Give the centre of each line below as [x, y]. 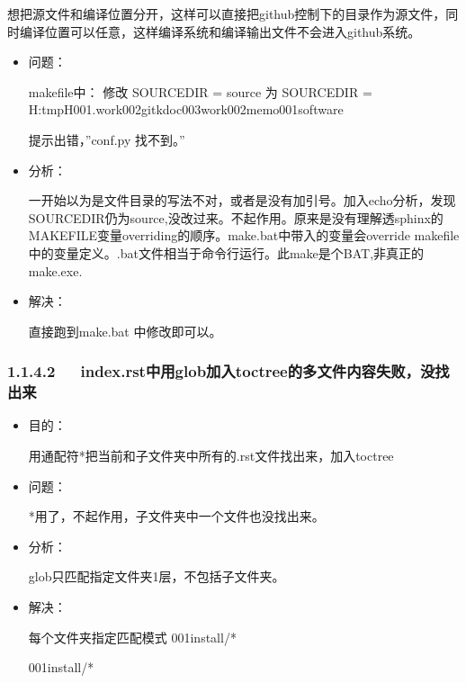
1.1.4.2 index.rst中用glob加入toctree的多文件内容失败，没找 [229, 371]
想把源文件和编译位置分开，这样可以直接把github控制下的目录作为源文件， [227, 13]
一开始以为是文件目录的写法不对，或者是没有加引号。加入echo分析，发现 [242, 200]
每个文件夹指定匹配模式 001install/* [132, 637]
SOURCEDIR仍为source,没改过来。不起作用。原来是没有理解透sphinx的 [236, 217]
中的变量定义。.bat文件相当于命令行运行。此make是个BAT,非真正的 [226, 252]
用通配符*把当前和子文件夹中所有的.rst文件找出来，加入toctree [211, 456]
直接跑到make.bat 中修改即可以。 [125, 331]
